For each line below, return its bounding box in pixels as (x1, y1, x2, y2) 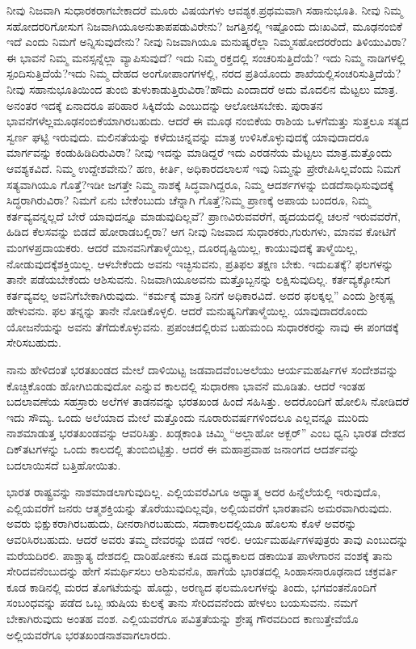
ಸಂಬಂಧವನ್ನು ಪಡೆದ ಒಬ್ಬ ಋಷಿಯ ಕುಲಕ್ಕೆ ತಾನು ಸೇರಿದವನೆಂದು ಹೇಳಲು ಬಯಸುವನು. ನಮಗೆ (6, 594, 358, 611)
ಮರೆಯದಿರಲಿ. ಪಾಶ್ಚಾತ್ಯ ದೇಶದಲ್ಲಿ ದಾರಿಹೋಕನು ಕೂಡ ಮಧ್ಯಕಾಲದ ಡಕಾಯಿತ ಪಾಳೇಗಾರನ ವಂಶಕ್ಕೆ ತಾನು (6, 546, 393, 563)
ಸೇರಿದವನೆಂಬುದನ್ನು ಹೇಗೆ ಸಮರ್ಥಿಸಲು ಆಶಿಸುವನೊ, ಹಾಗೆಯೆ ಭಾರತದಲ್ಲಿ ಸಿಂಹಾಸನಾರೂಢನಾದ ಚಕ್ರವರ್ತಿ (6, 563, 397, 579)
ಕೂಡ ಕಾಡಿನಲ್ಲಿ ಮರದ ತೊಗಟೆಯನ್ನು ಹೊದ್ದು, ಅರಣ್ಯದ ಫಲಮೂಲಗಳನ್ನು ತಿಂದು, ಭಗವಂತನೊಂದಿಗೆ (6, 578, 376, 595)
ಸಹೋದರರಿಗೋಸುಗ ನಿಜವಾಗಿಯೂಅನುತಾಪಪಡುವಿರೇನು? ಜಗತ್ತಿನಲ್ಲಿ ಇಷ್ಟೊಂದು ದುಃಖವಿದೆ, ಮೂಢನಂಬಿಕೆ (6, 17, 402, 34)
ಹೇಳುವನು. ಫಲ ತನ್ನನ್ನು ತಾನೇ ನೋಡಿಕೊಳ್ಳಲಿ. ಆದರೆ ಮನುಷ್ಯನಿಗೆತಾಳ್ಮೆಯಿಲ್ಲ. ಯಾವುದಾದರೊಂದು (6, 302, 368, 319)
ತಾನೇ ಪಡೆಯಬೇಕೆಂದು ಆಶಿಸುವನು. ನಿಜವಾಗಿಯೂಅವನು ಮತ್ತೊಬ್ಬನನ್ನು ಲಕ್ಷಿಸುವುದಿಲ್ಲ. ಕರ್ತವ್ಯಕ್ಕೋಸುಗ (6, 271, 391, 288)
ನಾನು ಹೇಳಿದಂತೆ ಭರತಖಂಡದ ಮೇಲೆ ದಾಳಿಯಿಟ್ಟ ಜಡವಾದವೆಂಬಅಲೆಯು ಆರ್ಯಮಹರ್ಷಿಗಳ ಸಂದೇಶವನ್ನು (6, 361, 398, 378)
